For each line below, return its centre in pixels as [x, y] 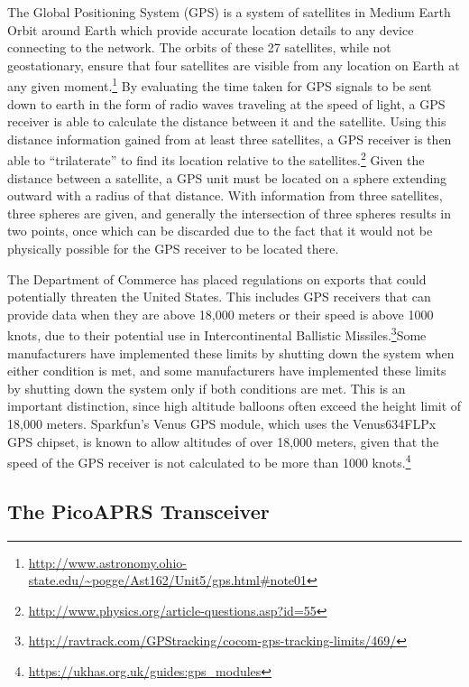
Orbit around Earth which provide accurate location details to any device [211, 29]
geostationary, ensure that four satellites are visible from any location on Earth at [234, 65]
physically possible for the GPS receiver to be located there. [173, 249]
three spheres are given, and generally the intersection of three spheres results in [229, 213]
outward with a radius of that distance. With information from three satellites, [225, 195]
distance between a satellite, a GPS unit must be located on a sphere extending [227, 177]
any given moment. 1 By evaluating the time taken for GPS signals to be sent [220, 85]
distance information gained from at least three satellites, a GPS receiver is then [230, 139]
